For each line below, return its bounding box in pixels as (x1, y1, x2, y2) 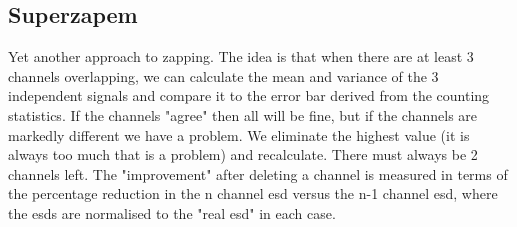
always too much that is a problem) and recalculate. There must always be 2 (8, 144, 478, 165)
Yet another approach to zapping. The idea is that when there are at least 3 (8, 46, 474, 67)
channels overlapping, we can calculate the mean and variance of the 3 (8, 65, 439, 86)
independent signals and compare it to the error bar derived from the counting (8, 85, 490, 106)
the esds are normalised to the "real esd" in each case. (8, 202, 336, 223)
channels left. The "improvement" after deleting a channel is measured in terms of (8, 163, 508, 184)
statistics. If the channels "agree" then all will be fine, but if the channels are (8, 104, 478, 125)
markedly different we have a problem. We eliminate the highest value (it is (8, 124, 470, 145)
